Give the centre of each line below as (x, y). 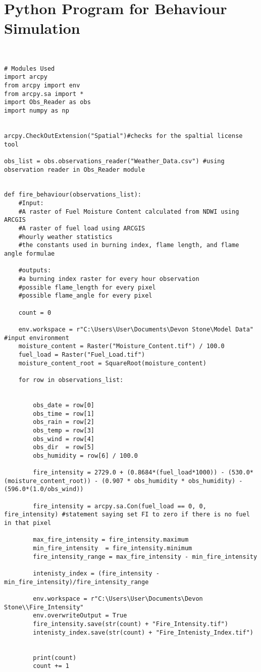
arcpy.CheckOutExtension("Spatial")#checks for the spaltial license (123, 136)
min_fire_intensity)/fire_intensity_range (76, 582)
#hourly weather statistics (65, 237)
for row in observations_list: (71, 380)
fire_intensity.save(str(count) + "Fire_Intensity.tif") (130, 624)
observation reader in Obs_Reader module (75, 170)
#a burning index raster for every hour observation (109, 279)
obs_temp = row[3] (64, 430)
